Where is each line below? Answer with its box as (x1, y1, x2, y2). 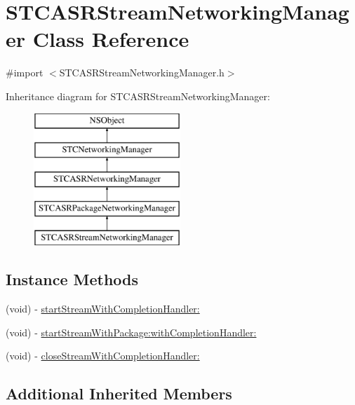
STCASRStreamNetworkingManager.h (59, 65, 225, 80)
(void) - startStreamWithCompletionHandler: (6, 301, 200, 316)
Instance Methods (6, 268, 138, 290)
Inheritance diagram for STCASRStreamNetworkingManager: (6, 88, 270, 103)
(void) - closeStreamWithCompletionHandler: (6, 348, 200, 363)
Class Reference (32, 25, 189, 53)
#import (6, 65, 43, 80)
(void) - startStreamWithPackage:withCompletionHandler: (6, 324, 257, 339)
